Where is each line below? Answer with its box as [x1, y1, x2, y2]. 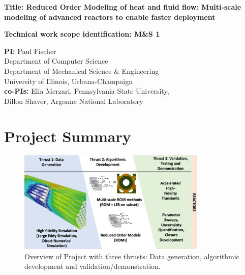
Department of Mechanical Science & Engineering [4, 65, 159, 76]
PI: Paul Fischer [4, 45, 56, 56]
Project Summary [4, 125, 131, 146]
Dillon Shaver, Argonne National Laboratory [4, 95, 143, 106]
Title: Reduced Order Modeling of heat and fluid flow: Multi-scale [4, 2, 241, 12]
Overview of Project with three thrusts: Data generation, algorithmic [24, 251, 239, 261]
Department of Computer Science [4, 56, 108, 66]
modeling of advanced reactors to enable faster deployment [4, 11, 216, 22]
